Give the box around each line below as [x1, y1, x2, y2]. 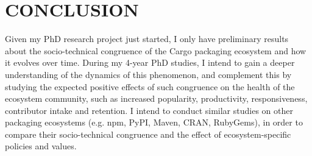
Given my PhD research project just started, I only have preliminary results [5, 32, 289, 45]
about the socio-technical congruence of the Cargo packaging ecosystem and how [5, 44, 307, 57]
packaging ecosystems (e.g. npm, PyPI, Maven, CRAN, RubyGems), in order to [5, 116, 303, 129]
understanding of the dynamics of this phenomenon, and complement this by [5, 68, 292, 80]
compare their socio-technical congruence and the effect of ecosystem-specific [5, 127, 291, 140]
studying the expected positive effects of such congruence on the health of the [5, 80, 295, 93]
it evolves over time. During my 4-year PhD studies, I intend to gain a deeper [5, 56, 295, 69]
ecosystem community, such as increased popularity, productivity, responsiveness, [5, 92, 308, 105]
